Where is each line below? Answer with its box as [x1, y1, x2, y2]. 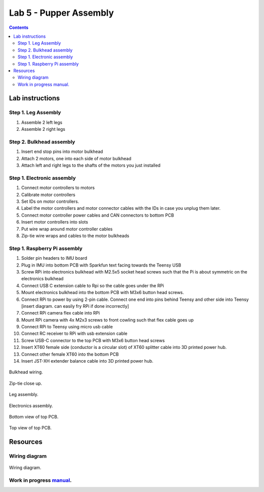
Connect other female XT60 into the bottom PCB [21, 351, 119, 357]
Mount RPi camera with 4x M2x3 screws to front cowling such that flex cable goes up [21, 317, 194, 323]
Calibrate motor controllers [21, 192, 76, 197]
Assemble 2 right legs [21, 126, 66, 132]
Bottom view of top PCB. [9, 414, 59, 419]
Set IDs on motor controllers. [21, 198, 79, 204]
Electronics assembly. [9, 402, 53, 409]
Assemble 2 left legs [21, 119, 63, 125]
